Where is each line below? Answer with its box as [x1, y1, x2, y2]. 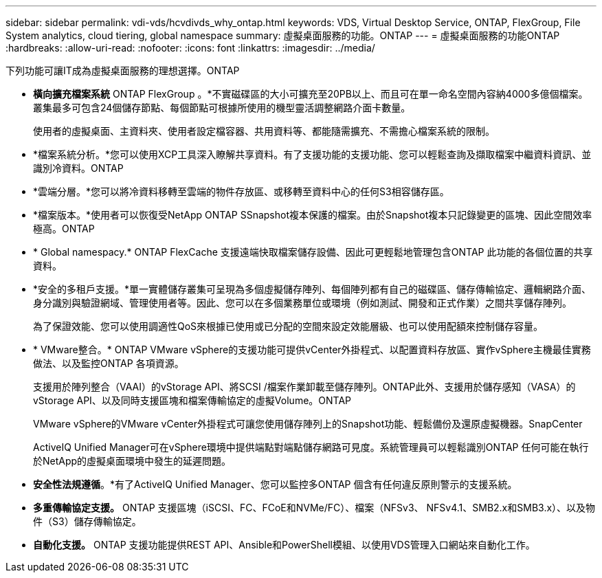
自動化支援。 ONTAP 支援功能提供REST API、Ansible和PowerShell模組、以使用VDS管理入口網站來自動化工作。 [33, 539, 535, 551]
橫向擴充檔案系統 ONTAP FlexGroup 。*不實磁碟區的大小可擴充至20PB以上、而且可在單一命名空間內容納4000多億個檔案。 [33, 88, 588, 100]
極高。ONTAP [33, 223, 95, 234]
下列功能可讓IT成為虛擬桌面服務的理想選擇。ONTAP [5, 65, 240, 76]
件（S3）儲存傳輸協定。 [33, 515, 142, 527]
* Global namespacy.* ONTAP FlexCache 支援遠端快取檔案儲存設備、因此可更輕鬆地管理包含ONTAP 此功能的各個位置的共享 [33, 246, 593, 258]
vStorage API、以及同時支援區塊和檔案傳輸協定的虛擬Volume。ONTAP [33, 394, 352, 406]
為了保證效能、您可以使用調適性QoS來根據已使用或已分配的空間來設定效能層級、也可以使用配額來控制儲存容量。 [33, 320, 544, 332]
